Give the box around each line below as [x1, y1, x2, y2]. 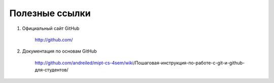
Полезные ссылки [9, 8, 91, 19]
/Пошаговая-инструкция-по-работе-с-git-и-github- [133, 60, 245, 66]
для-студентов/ [35, 67, 68, 73]
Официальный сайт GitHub [22, 25, 80, 31]
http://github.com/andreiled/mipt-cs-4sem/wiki [35, 60, 134, 66]
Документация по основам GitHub [22, 48, 97, 54]
